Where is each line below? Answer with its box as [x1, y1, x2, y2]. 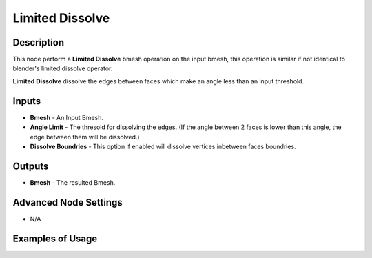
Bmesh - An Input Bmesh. [30, 113, 103, 121]
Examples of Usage [12, 232, 98, 244]
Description [12, 37, 65, 48]
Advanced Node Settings [12, 197, 123, 208]
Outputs [12, 160, 49, 172]
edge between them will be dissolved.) [30, 132, 141, 141]
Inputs [12, 95, 41, 107]
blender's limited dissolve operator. [12, 64, 113, 72]
